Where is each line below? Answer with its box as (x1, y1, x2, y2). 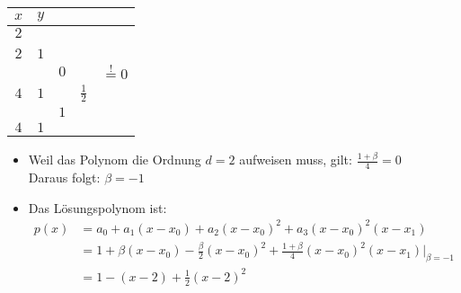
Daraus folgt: (28, 168, 101, 187)
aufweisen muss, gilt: (239, 150, 352, 169)
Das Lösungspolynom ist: (28, 198, 167, 217)
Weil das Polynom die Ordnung (28, 150, 201, 169)
